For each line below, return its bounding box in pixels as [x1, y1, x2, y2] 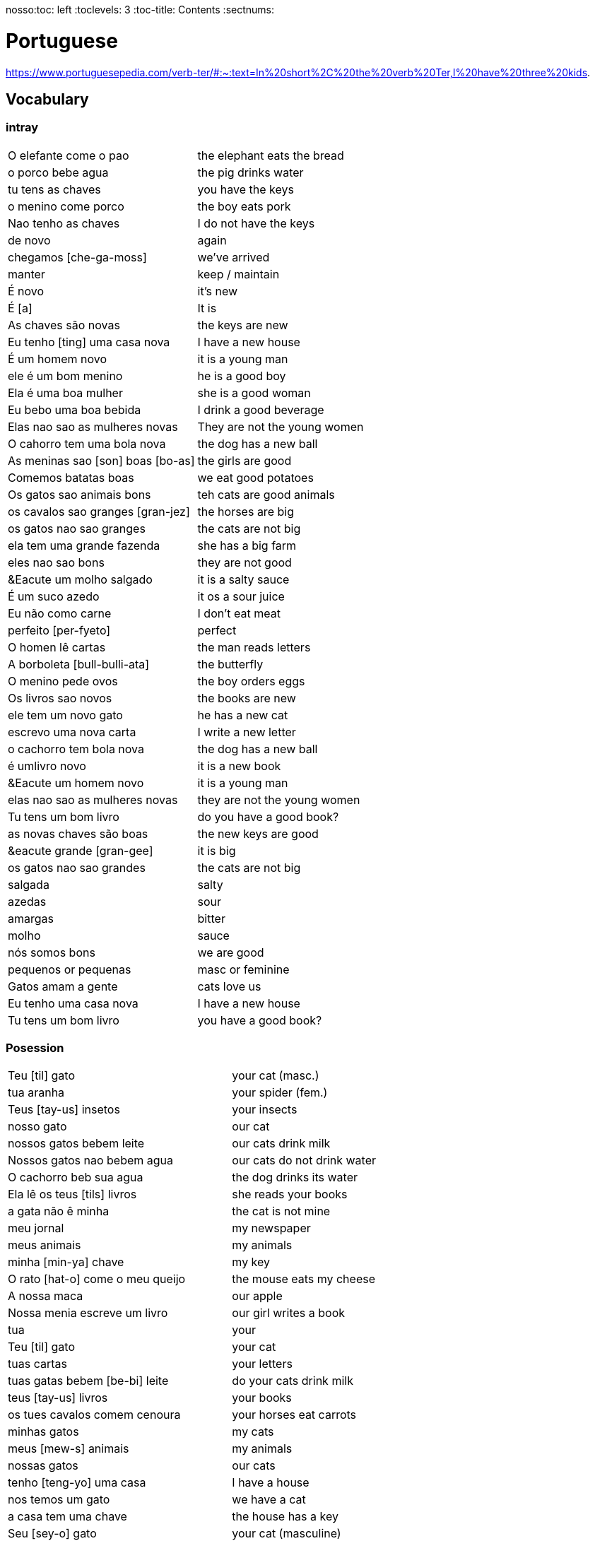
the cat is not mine [232, 1204, 331, 1219]
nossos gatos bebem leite [8, 1136, 145, 1151]
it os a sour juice [197, 589, 285, 603]
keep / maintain [197, 266, 280, 281]
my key [232, 1255, 271, 1270]
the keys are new [197, 317, 288, 332]
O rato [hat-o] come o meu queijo [8, 1272, 186, 1287]
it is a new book [197, 758, 281, 773]
